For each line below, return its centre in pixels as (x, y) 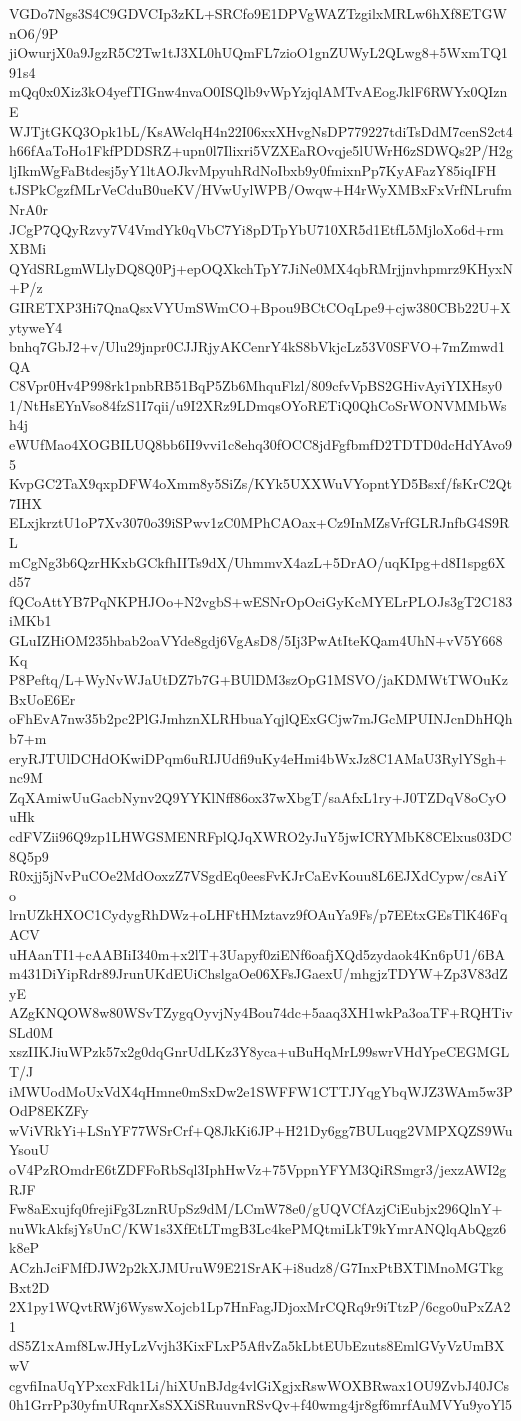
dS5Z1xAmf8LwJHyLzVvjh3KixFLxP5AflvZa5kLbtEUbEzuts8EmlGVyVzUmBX (257, 1345)
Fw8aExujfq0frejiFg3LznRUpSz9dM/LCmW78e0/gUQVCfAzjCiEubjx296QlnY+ (256, 1208)
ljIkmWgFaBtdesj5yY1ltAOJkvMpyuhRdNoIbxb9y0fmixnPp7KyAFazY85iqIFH (253, 169)
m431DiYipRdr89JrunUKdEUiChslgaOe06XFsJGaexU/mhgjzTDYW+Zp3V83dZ (258, 973)
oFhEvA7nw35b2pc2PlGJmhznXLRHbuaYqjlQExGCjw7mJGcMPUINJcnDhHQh (261, 718)
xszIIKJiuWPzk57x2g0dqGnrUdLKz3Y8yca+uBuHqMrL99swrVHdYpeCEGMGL (259, 1051)
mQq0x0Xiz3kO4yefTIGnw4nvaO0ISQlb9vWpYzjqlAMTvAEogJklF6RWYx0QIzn (258, 91)
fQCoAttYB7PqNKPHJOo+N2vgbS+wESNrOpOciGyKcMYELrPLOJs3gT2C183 (261, 600)
